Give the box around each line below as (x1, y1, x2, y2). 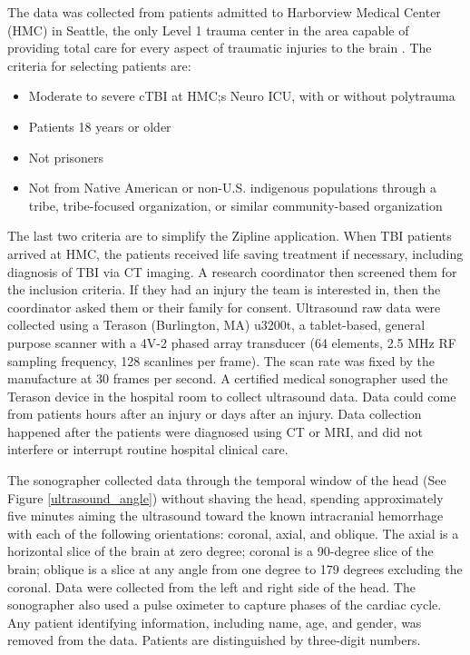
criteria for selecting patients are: (7, 55, 191, 74)
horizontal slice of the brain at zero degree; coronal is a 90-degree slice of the (7, 541, 434, 561)
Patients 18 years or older (28, 116, 171, 135)
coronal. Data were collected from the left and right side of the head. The (7, 577, 416, 596)
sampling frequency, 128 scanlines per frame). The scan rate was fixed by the (7, 351, 436, 370)
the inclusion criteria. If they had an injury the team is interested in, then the (7, 280, 441, 299)
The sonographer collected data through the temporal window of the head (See (7, 471, 446, 490)
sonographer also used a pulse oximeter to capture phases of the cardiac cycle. (7, 595, 442, 614)
